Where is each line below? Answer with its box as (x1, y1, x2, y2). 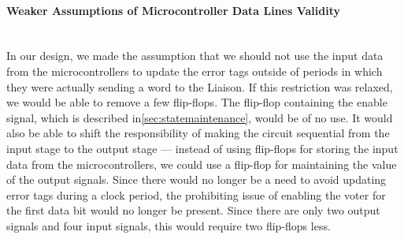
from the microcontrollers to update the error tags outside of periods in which (6, 62, 383, 79)
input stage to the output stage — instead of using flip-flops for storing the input (6, 140, 398, 156)
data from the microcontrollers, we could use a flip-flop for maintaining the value (6, 155, 397, 172)
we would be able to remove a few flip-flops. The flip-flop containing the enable (6, 94, 387, 110)
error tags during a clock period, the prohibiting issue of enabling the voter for (6, 186, 386, 203)
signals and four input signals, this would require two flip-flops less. (6, 217, 331, 233)
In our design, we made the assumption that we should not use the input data (6, 47, 384, 64)
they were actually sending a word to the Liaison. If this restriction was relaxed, (6, 78, 393, 95)
